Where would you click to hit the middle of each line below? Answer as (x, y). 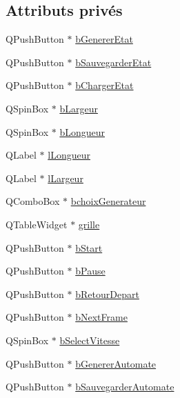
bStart (89, 247)
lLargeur (66, 178)
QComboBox (33, 201)
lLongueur (69, 155)
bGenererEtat (104, 39)
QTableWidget (37, 224)
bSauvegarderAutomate (125, 387)
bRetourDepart (107, 293)
